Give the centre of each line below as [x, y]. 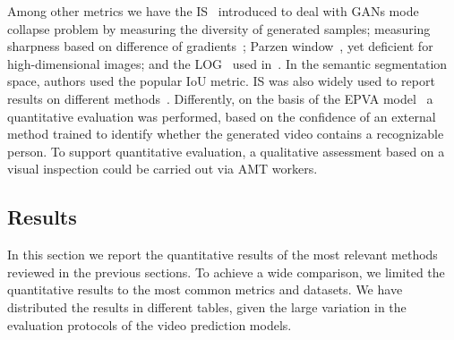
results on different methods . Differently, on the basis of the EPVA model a [220, 98]
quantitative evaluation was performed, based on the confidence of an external [222, 116]
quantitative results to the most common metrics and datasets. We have [205, 289]
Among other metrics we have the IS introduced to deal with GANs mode [213, 11]
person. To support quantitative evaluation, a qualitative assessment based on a [226, 151]
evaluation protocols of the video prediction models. [150, 324]
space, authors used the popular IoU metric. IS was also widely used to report [221, 81]
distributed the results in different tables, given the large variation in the [207, 306]
